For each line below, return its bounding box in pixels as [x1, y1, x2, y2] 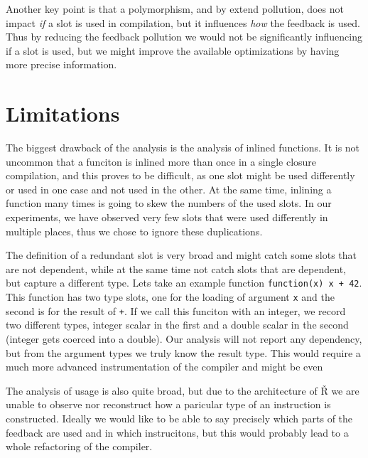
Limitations [6, 99, 120, 128]
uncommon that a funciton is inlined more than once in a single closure [6, 154, 317, 169]
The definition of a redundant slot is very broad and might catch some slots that [6, 247, 357, 262]
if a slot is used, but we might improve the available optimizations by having [6, 43, 340, 58]
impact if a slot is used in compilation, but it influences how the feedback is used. [6, 15, 360, 30]
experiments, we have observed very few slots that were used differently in [6, 210, 328, 225]
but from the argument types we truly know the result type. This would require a [6, 345, 361, 360]
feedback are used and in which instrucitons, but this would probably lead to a [6, 425, 349, 440]
